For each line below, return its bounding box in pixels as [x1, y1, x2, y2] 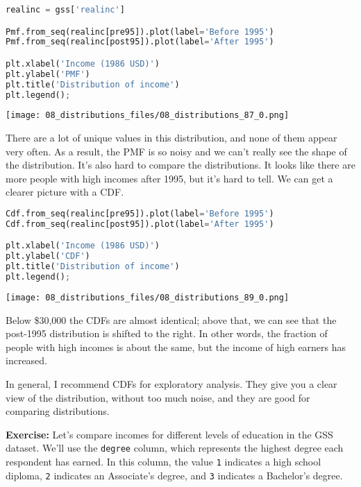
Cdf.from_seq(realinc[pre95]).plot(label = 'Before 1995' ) [6, 209, 274, 219]
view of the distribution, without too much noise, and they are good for [6, 390, 310, 404]
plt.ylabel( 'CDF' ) [6, 251, 90, 262]
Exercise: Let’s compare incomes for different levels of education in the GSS [6, 427, 333, 441]
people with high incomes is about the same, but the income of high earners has [6, 339, 346, 354]
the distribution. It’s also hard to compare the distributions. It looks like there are [6, 157, 355, 172]
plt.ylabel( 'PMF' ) [6, 69, 90, 79]
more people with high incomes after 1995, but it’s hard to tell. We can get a [6, 171, 333, 185]
